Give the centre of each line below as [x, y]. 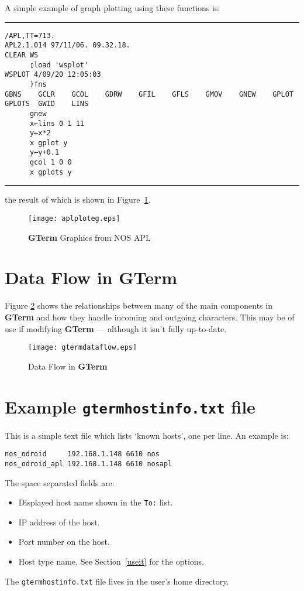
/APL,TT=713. [30, 35]
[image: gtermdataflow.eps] [83, 348]
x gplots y [51, 172]
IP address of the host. [59, 522]
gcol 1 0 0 [51, 163]
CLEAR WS [22, 55]
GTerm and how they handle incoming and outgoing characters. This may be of [150, 317]
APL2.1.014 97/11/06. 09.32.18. [68, 45]
